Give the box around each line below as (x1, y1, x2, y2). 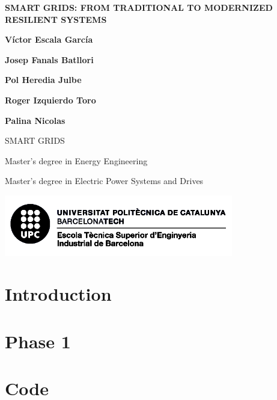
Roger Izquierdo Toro (5, 93, 96, 106)
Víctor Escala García (5, 33, 93, 46)
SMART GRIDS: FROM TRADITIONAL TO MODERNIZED (5, 1, 273, 13)
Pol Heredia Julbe (5, 73, 82, 86)
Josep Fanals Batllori (5, 53, 94, 66)
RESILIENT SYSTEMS (5, 13, 107, 25)
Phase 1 (5, 328, 71, 353)
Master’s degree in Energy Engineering (5, 154, 148, 167)
